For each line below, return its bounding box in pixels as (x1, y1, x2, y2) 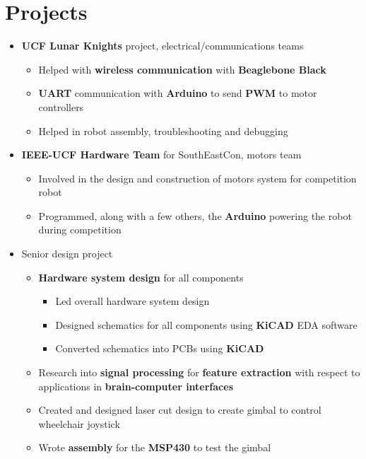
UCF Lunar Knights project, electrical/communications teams (21, 38, 304, 53)
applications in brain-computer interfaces (38, 378, 233, 393)
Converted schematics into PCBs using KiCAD (55, 341, 264, 356)
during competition (38, 222, 122, 237)
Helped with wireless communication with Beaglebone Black (38, 62, 326, 76)
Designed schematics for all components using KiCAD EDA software (55, 317, 358, 332)
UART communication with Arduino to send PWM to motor (38, 86, 317, 100)
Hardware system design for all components (38, 269, 244, 284)
